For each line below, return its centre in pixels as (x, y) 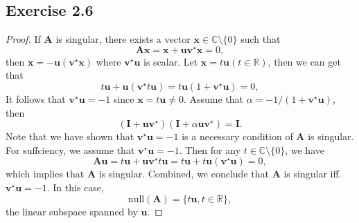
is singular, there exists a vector (123, 39)
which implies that (45, 174)
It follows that (36, 99)
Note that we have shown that (70, 136)
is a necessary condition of (237, 136)
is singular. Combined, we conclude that (184, 174)
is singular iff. (313, 174)
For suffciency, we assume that (70, 149)
